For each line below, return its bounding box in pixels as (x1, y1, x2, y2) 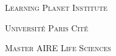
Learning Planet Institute (5, 1, 107, 13)
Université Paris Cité (5, 21, 89, 34)
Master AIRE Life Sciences (5, 42, 111, 54)
